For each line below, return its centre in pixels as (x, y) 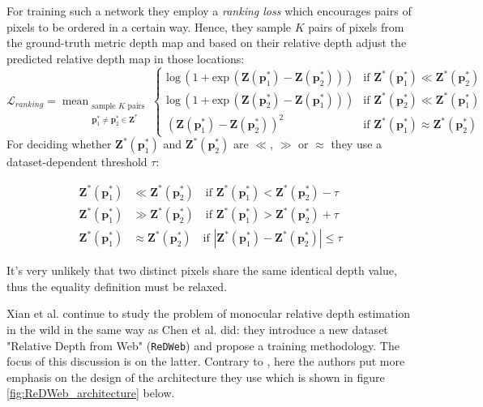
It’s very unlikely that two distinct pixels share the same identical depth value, (202, 270)
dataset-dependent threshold (77, 162)
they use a (357, 144)
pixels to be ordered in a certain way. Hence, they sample (149, 26)
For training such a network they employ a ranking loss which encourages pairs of (209, 11)
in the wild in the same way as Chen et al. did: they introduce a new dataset (197, 329)
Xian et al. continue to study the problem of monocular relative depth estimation (209, 313)
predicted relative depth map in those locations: (126, 58)
